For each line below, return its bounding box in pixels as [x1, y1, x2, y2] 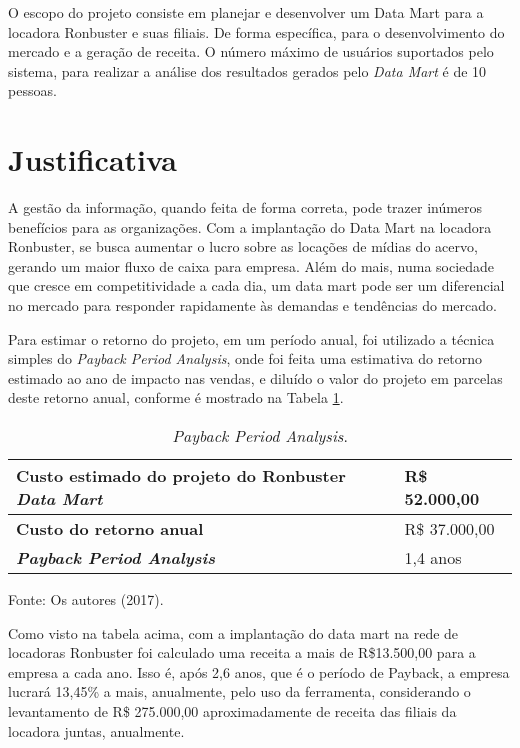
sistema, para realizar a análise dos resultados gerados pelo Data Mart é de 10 [8, 60, 487, 81]
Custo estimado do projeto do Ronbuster [16, 464, 346, 488]
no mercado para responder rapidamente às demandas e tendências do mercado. [8, 295, 497, 316]
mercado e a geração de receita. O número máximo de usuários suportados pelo [8, 41, 494, 62]
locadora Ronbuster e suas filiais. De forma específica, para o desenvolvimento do [8, 21, 505, 42]
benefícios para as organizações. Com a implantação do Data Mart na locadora [8, 216, 492, 237]
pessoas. [8, 80, 57, 101]
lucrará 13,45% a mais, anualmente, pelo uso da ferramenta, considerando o [8, 681, 471, 702]
